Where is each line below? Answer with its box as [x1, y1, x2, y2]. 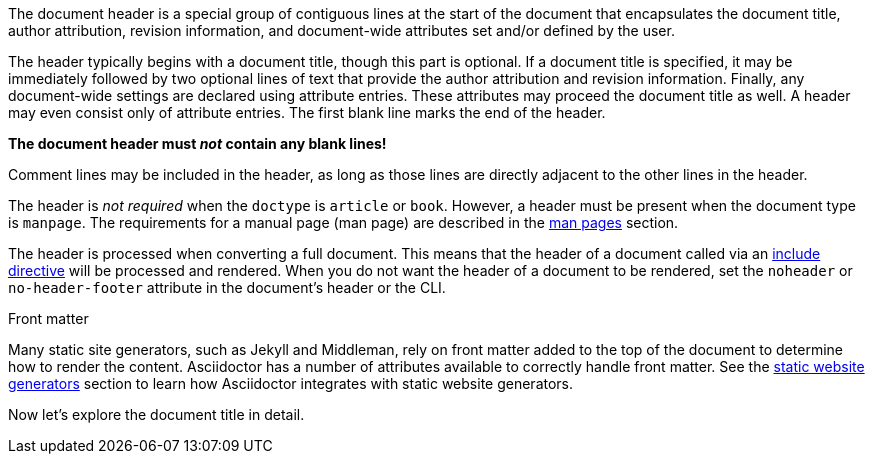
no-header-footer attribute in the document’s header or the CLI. [8, 279, 446, 296]
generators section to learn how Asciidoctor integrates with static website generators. [8, 375, 574, 392]
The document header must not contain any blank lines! [8, 135, 387, 152]
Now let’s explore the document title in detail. [8, 406, 305, 423]
